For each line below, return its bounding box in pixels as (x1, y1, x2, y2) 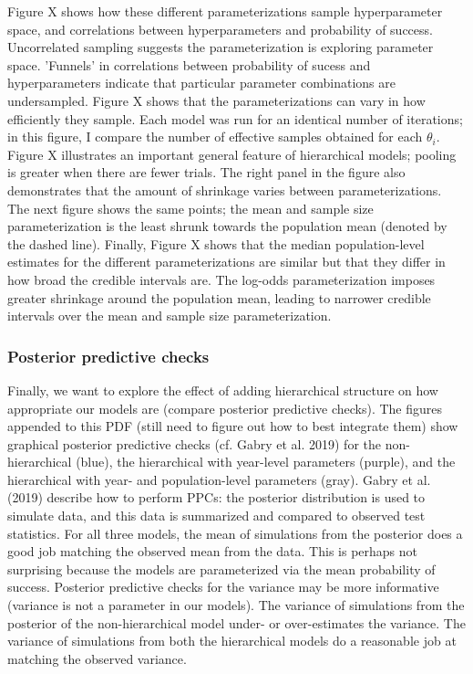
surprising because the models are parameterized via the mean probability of (7, 559, 436, 578)
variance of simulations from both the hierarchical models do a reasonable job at (7, 631, 457, 650)
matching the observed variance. (7, 648, 187, 668)
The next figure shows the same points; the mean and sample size (7, 198, 374, 217)
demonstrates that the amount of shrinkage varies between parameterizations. (7, 180, 442, 199)
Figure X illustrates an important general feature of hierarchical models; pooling (7, 144, 457, 163)
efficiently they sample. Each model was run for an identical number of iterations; (7, 109, 463, 128)
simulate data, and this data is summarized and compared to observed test (7, 506, 426, 525)
